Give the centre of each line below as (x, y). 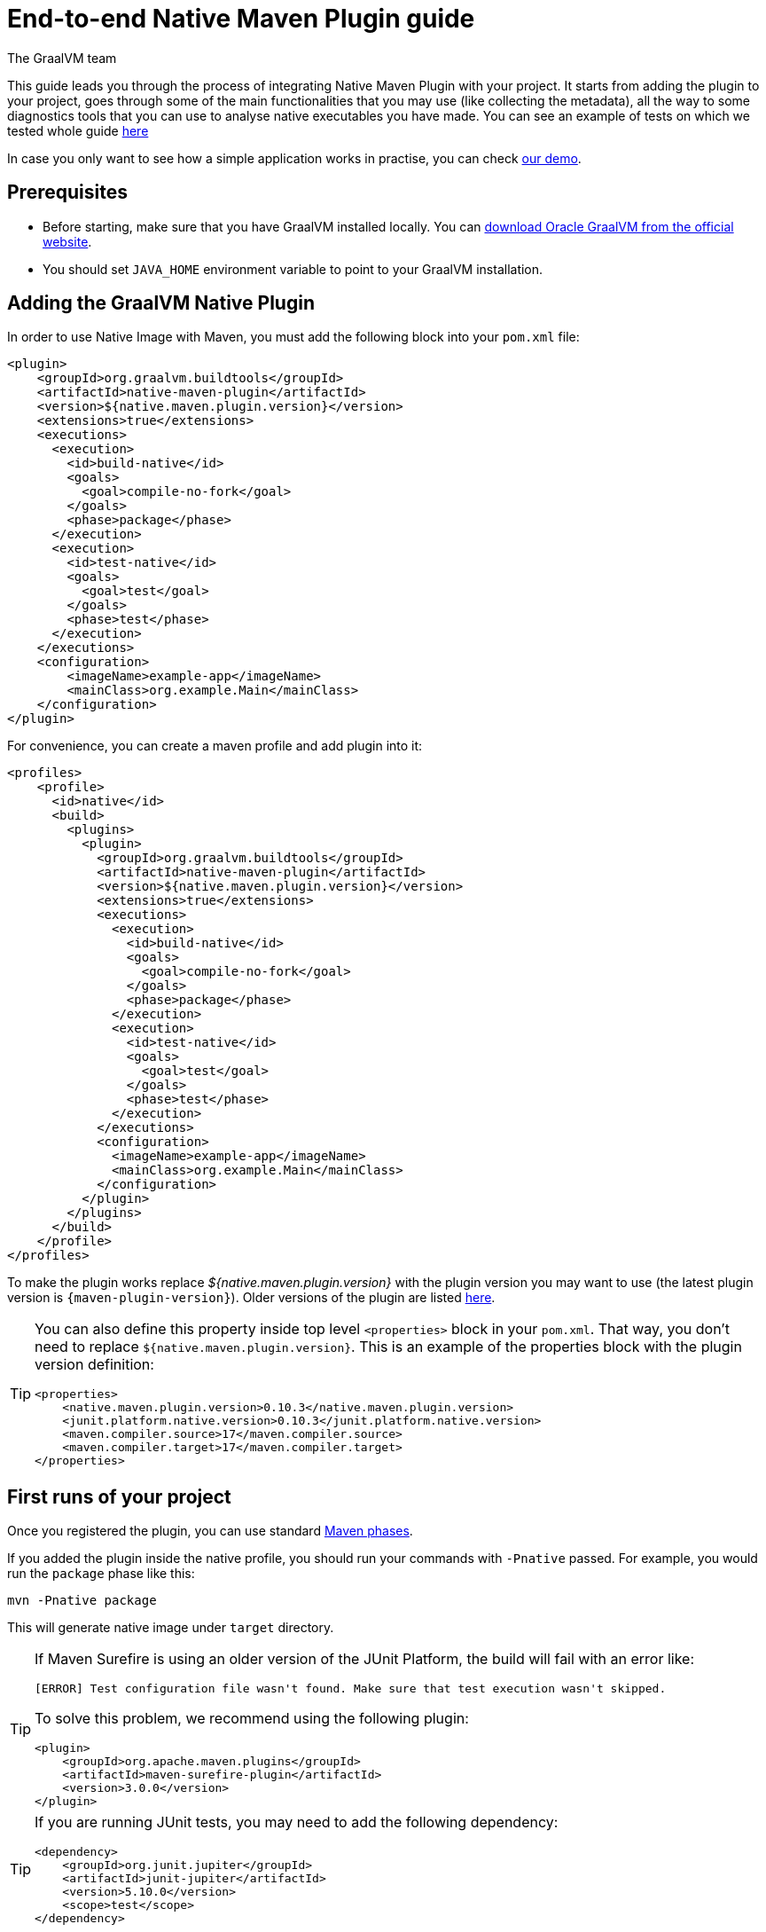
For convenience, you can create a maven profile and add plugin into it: (215, 746)
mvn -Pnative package (82, 1601)
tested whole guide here (78, 130)
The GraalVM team (62, 58)
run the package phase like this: (101, 1574)
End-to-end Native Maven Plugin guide (241, 19)
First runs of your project (119, 1496)
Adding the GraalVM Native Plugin (161, 303)
